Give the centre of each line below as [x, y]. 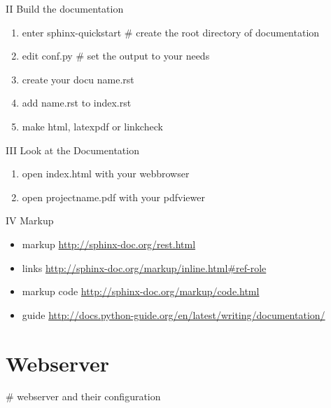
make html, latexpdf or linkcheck [92, 126]
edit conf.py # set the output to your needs [116, 56]
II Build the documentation [65, 8]
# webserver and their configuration [83, 396]
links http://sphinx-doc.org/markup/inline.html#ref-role [144, 267]
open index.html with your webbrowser [106, 174]
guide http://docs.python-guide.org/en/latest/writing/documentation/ [174, 314]
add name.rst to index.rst [77, 103]
